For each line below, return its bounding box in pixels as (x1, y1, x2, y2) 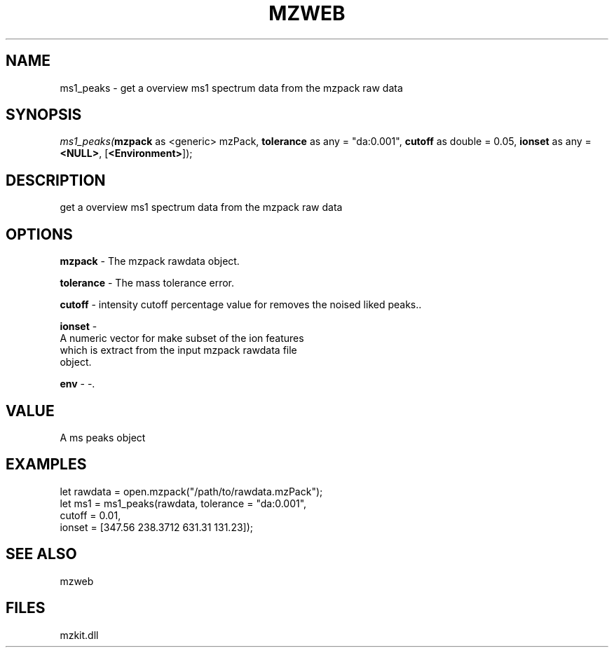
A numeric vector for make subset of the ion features (60, 332, 304, 345)
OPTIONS (6, 225, 73, 243)
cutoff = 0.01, (60, 509, 121, 521)
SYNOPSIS (6, 106, 82, 124)
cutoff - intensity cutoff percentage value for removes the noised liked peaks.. (60, 298, 422, 311)
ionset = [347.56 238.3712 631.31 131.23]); (60, 521, 254, 533)
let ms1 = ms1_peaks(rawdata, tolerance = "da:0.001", (60, 497, 307, 509)
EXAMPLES (6, 455, 87, 474)
